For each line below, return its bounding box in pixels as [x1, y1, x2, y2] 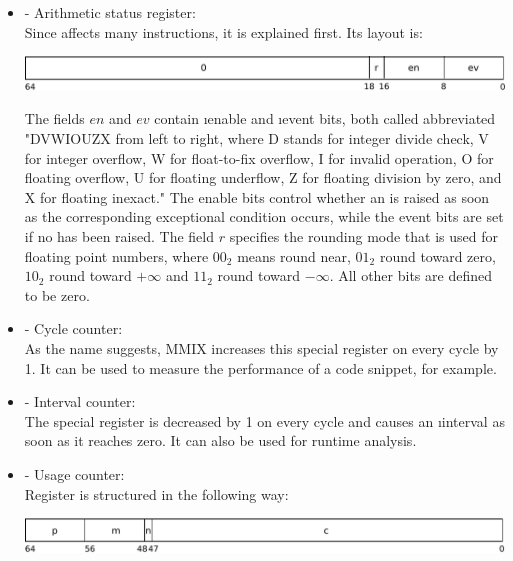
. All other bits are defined [329, 265, 492, 286]
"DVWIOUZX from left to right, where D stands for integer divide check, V [24, 128, 489, 149]
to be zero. [24, 284, 90, 305]
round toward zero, [379, 245, 496, 266]
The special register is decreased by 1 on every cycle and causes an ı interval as [24, 410, 505, 431]
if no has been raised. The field [24, 226, 214, 247]
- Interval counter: [24, 391, 136, 412]
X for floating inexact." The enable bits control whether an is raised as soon [24, 186, 490, 207]
